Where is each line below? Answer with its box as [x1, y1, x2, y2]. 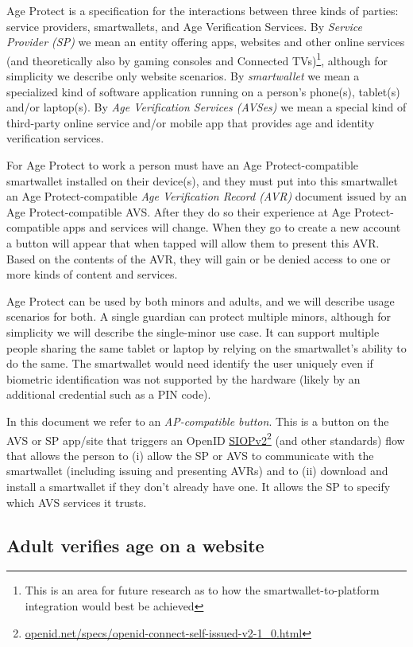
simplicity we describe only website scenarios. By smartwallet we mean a [6, 68, 360, 84]
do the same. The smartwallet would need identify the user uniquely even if [6, 355, 373, 372]
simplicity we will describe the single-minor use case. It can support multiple [6, 323, 380, 340]
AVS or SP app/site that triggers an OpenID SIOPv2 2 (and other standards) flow [6, 429, 405, 448]
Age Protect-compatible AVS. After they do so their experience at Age [6, 203, 351, 220]
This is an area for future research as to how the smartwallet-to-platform [25, 582, 380, 598]
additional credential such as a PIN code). [6, 386, 211, 403]
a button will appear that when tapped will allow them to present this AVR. [6, 234, 380, 251]
